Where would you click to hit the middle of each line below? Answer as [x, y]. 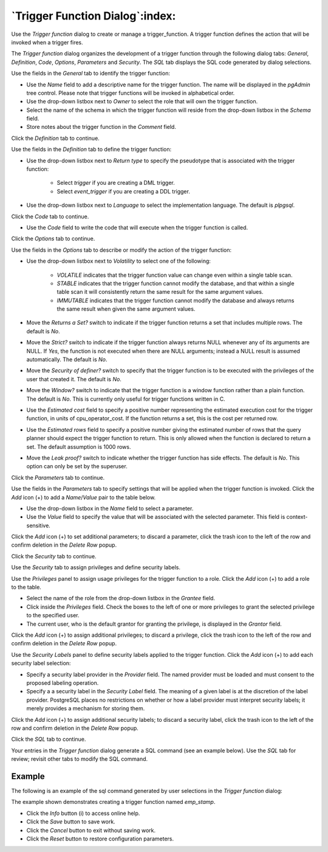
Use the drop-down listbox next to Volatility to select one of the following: [118, 261]
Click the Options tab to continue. [53, 239]
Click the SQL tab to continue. [49, 739]
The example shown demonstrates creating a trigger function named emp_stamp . [113, 802]
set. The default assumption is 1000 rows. [79, 446]
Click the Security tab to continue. [54, 556]
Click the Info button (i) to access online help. [83, 813]
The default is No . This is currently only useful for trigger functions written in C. [126, 399]
